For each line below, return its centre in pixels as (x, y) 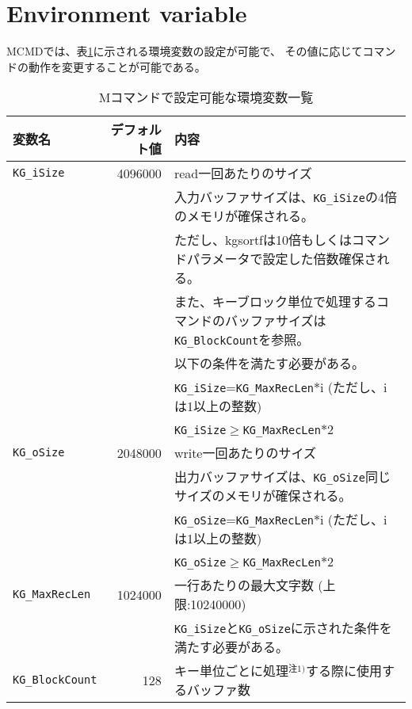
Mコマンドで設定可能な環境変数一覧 (206, 97)
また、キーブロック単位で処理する (275, 302)
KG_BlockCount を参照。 (242, 340)
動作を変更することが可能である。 (117, 66)
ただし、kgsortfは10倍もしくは (263, 240)
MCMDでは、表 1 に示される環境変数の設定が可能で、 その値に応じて (185, 51)
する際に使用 (343, 671)
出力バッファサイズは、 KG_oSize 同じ (282, 477)
